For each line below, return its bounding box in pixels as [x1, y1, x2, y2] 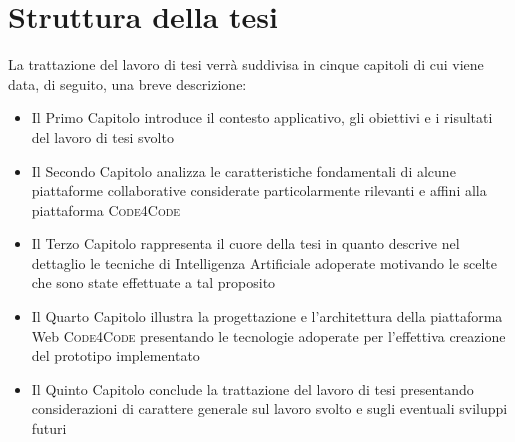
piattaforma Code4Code [31, 199, 181, 220]
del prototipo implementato [31, 345, 200, 366]
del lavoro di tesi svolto [31, 126, 174, 147]
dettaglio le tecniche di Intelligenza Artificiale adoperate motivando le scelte [31, 252, 498, 273]
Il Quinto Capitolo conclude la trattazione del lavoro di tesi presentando [31, 378, 474, 399]
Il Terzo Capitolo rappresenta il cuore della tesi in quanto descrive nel [31, 233, 460, 254]
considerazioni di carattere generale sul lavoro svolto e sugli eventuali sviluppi [31, 398, 508, 419]
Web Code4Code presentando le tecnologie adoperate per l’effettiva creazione [31, 325, 506, 346]
